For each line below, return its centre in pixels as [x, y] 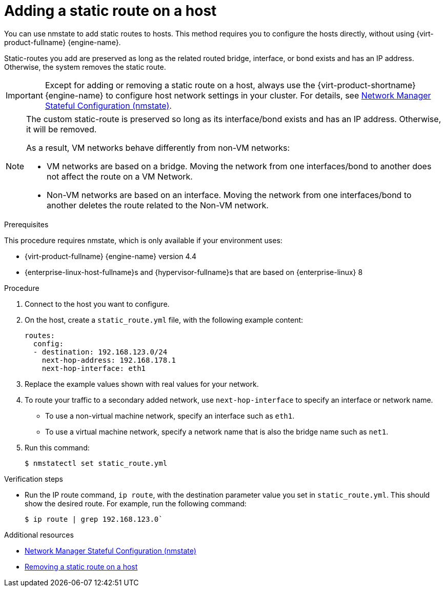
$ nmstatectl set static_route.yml [96, 463]
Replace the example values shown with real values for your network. [142, 384]
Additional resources [39, 535]
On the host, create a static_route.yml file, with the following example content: [164, 320]
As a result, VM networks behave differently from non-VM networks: [158, 147]
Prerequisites [26, 224]
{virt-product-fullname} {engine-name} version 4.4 [111, 256]
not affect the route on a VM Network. [120, 176]
